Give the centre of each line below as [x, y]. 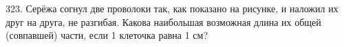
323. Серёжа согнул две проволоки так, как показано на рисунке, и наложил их [172, 8]
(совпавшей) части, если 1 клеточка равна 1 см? [107, 35]
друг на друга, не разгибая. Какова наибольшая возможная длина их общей [163, 21]
